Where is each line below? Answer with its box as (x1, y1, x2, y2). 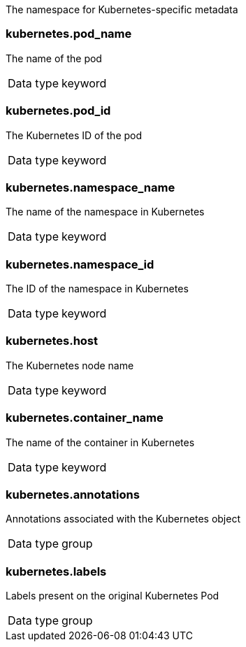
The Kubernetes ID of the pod (6, 129, 143, 141)
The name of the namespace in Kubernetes (6, 206, 205, 218)
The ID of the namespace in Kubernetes (6, 283, 189, 294)
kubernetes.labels (6, 564, 107, 578)
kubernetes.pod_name (6, 27, 132, 41)
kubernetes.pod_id (6, 104, 111, 118)
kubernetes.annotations (6, 487, 140, 502)
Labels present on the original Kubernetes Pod (6, 590, 219, 602)
